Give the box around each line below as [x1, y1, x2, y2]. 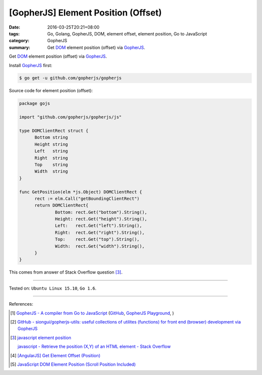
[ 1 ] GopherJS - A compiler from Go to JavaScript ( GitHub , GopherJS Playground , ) [10, 310, 174, 316]
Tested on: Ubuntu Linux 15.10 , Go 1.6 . [9, 285, 97, 291]
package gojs [19, 101, 50, 106]
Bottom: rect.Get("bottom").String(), [55, 209, 147, 215]
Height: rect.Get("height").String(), [55, 216, 147, 222]
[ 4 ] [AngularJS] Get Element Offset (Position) [10, 352, 100, 359]
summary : [9, 44, 31, 50]
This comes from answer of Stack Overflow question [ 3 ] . [9, 269, 123, 275]
